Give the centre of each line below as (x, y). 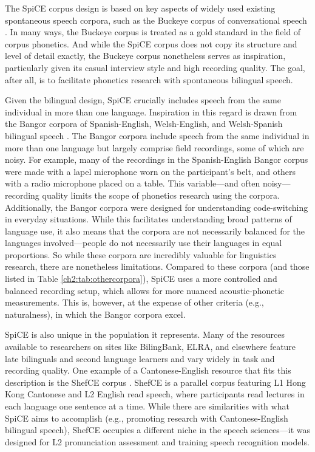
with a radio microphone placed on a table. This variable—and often (133, 183)
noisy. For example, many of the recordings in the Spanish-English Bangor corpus (157, 159)
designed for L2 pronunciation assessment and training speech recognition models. (157, 441)
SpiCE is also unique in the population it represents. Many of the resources (145, 334)
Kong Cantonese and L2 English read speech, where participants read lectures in (155, 394)
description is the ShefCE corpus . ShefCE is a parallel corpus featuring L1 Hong (155, 382)
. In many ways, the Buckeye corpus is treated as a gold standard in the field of (153, 32)
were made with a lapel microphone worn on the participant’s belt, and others (151, 171)
